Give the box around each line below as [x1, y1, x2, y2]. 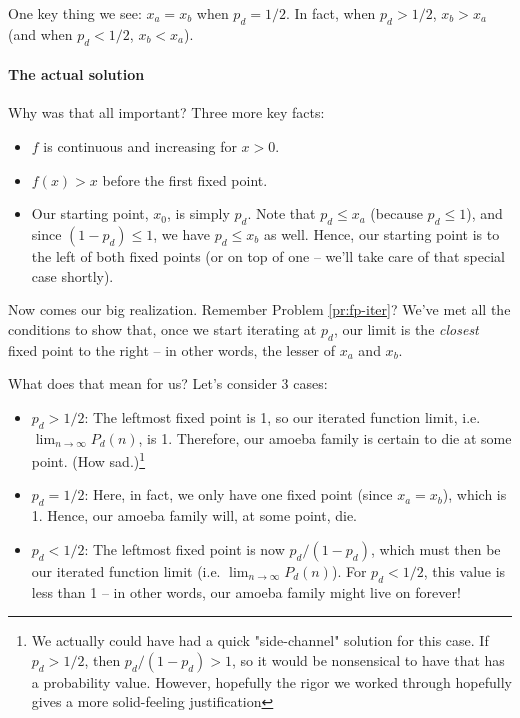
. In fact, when [285, 3, 376, 23]
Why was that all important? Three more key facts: [8, 102, 325, 123]
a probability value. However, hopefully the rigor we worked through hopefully [31, 671, 512, 692]
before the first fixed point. [102, 169, 268, 190]
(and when [8, 23, 73, 44]
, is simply [167, 203, 230, 224]
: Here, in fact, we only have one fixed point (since [84, 484, 393, 505]
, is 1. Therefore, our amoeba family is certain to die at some [138, 427, 512, 448]
